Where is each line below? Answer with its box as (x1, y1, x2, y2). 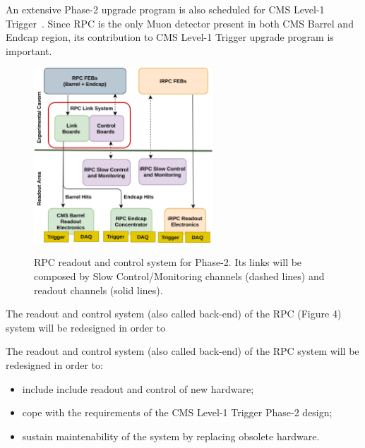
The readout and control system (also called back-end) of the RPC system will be (6, 344, 359, 358)
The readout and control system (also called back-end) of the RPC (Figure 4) (6, 306, 342, 321)
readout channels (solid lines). (34, 282, 163, 297)
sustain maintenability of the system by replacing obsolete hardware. (22, 428, 320, 443)
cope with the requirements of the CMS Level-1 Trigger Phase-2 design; (22, 405, 333, 420)
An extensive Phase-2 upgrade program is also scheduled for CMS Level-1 (6, 2, 325, 16)
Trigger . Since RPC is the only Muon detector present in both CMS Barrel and (6, 16, 354, 30)
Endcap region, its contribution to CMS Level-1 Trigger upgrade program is (6, 30, 334, 44)
